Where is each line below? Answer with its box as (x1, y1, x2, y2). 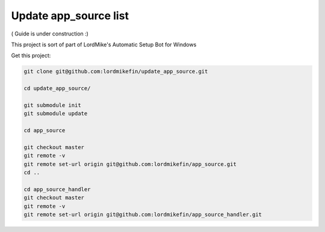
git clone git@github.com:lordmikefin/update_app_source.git (23, 68, 208, 75)
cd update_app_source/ (23, 85, 91, 92)
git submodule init (23, 102, 81, 108)
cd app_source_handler (23, 186, 91, 192)
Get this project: (11, 52, 51, 60)
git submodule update (23, 110, 88, 117)
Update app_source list (11, 9, 129, 22)
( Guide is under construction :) (11, 30, 88, 37)
